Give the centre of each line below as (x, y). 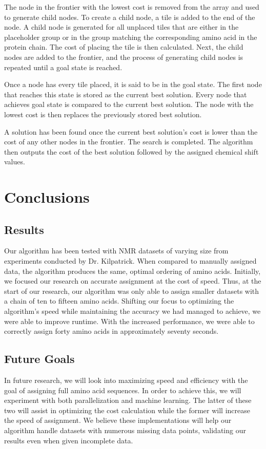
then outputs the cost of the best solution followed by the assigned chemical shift (131, 151)
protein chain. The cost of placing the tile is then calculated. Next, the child (124, 47)
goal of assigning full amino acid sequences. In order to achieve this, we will (123, 390)
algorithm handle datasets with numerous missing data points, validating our (125, 430)
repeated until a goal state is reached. (63, 67)
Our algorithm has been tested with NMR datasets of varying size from (116, 251)
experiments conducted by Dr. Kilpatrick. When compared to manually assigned (130, 261)
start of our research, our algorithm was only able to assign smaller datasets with (132, 291)
